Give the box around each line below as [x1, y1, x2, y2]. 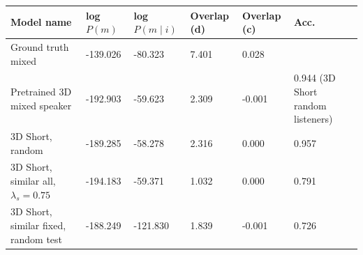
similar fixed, [10, 218, 66, 233]
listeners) [293, 111, 333, 126]
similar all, [10, 173, 56, 188]
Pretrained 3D [10, 84, 72, 98]
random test [10, 231, 63, 246]
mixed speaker [10, 98, 72, 112]
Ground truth [10, 39, 69, 54]
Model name [10, 15, 72, 29]
